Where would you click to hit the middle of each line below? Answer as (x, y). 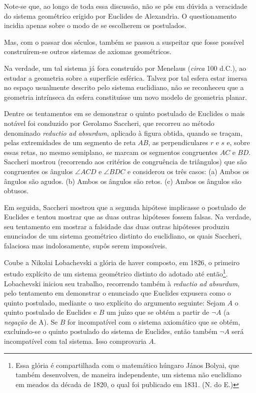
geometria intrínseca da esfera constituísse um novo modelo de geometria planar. (126, 97)
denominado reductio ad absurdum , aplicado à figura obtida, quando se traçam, (123, 133)
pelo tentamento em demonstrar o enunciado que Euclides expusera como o (117, 293)
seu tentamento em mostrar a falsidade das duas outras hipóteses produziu (117, 226)
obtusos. (16, 191)
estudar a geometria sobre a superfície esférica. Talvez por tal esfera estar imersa (126, 77)
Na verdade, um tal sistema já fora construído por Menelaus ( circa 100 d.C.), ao (125, 68)
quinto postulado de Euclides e (50, 312)
